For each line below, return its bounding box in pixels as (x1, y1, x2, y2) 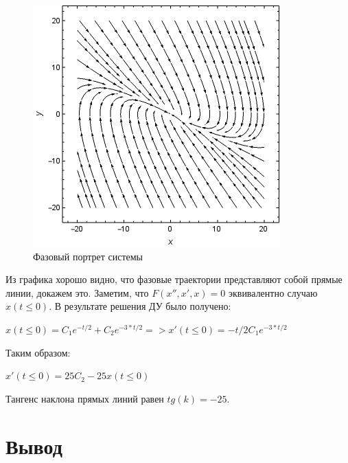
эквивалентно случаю (228, 285, 318, 300)
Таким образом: (5, 345, 71, 359)
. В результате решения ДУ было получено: (49, 299, 231, 313)
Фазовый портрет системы (33, 249, 143, 263)
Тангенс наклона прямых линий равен (5, 391, 164, 405)
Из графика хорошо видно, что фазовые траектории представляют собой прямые (5, 272, 343, 286)
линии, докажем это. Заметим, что (5, 285, 149, 300)
